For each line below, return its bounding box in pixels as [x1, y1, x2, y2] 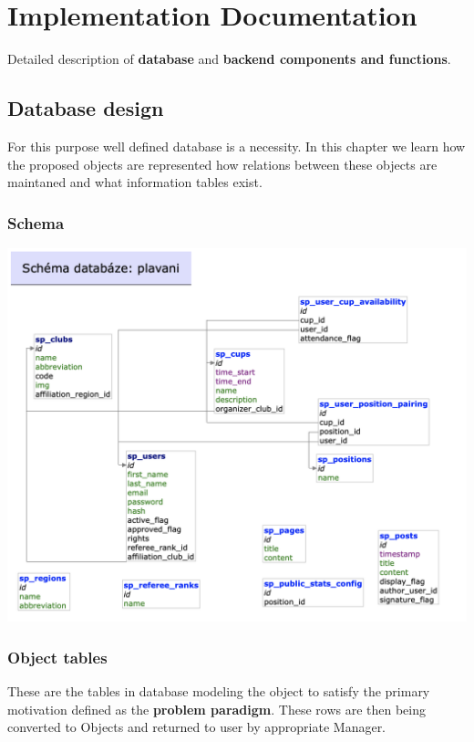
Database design [7, 94, 164, 122]
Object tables [7, 645, 108, 668]
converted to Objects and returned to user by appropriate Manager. [7, 717, 386, 737]
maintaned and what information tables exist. [7, 172, 263, 192]
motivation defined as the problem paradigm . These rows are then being [7, 699, 426, 718]
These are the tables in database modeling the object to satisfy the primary [7, 682, 430, 701]
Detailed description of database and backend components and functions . [7, 49, 451, 68]
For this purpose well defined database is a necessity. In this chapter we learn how [7, 136, 466, 155]
